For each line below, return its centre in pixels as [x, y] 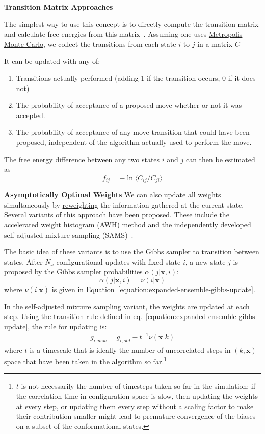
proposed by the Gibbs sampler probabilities [73, 271]
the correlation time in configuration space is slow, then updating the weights [137, 396]
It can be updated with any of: [52, 61]
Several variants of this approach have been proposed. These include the [117, 214]
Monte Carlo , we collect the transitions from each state [90, 44]
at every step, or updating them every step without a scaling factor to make [135, 406]
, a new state [205, 261]
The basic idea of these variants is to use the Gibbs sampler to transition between [132, 252]
